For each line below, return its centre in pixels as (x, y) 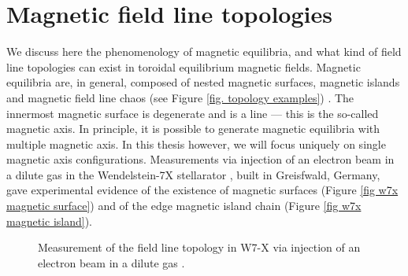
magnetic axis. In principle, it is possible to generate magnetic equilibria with (193, 129)
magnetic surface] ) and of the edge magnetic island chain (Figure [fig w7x (184, 206)
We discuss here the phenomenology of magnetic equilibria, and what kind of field (204, 52)
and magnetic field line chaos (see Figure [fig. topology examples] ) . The (180, 97)
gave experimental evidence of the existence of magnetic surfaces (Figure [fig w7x (202, 190)
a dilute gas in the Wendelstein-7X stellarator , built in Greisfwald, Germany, (193, 174)
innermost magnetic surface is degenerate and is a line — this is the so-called (193, 113)
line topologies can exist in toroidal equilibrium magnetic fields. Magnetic (184, 66)
